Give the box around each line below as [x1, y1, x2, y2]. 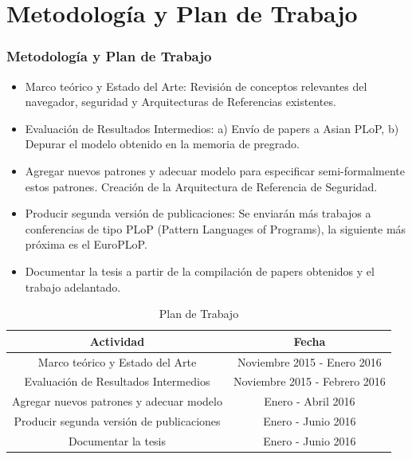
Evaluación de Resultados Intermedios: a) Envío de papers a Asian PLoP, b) [25, 120, 399, 136]
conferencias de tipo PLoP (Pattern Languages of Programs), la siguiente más [25, 220, 406, 237]
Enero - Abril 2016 [264, 393, 355, 410]
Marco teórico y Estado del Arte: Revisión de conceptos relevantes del [25, 77, 367, 94]
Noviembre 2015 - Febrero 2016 [233, 373, 386, 390]
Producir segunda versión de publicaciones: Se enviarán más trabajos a [25, 205, 371, 222]
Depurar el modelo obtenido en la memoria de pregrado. [25, 135, 300, 152]
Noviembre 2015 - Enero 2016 [237, 353, 382, 370]
